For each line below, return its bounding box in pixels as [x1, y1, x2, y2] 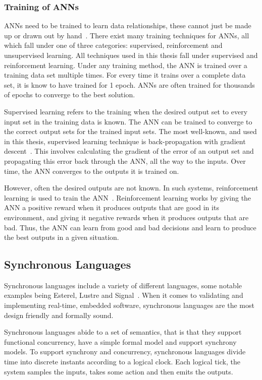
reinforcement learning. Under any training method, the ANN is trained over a [4, 59, 247, 70]
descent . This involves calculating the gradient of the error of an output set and [4, 146, 254, 156]
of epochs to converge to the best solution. [4, 89, 135, 100]
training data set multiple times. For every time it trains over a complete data [4, 70, 246, 80]
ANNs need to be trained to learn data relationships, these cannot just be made [4, 20, 251, 31]
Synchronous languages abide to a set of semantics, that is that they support [4, 327, 242, 337]
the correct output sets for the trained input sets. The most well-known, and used [4, 126, 257, 137]
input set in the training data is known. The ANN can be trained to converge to [4, 116, 252, 126]
